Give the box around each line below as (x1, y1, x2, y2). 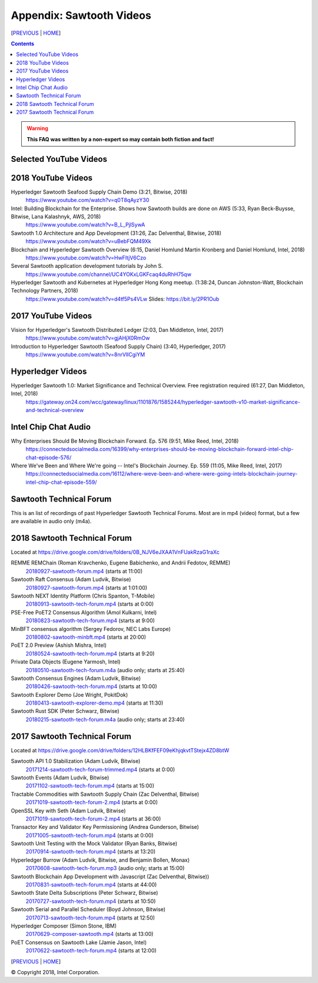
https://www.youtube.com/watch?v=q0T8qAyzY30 (25, 197, 150, 204)
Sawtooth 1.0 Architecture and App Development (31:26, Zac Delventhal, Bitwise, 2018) (11, 230, 222, 237)
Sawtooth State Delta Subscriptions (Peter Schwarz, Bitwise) (11, 889, 158, 896)
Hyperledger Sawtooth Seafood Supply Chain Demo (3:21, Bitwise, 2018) (11, 188, 188, 195)
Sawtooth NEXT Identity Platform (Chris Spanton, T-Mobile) (11, 592, 155, 600)
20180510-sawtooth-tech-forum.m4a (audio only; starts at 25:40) (25, 666, 185, 673)
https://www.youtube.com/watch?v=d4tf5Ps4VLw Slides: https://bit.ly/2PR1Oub (25, 295, 220, 303)
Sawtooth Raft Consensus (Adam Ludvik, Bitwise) (11, 576, 131, 583)
